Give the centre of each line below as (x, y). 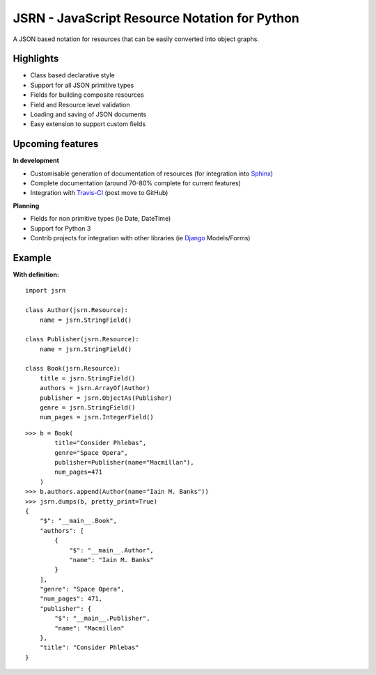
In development (36, 161)
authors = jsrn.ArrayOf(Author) (95, 388)
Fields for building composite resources (87, 95)
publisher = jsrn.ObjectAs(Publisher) (106, 398)
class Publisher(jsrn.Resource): (82, 339)
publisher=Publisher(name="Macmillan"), (124, 462)
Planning (26, 205)
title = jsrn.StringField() (87, 378)
